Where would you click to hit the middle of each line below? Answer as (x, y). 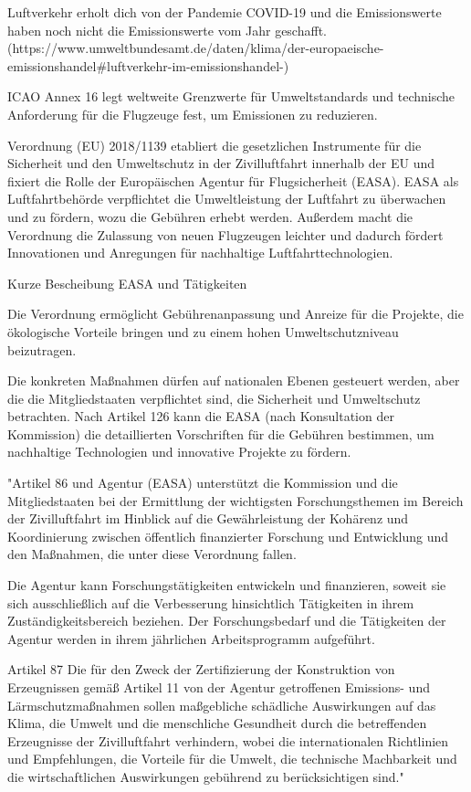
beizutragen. (42, 349)
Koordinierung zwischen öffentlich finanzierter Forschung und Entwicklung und (228, 536)
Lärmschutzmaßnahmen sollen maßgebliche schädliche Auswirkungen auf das (222, 705)
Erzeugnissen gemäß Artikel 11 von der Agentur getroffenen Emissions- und (219, 687)
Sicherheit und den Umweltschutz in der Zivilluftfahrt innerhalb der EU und (221, 163)
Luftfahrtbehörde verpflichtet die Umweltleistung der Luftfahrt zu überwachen (227, 199)
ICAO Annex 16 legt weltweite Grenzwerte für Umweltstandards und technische (231, 96)
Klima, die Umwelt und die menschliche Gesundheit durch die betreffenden (217, 723)
